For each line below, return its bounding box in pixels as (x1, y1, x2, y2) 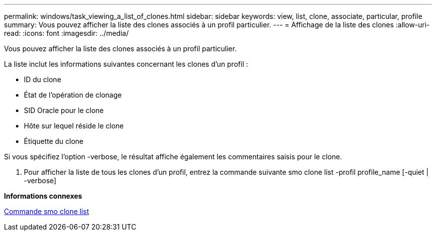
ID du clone (24, 75, 61, 84)
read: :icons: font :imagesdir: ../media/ (4, 29, 129, 37)
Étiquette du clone (24, 137, 84, 145)
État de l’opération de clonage (24, 91, 122, 99)
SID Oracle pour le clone (24, 106, 104, 115)
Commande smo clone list (4, 207, 89, 216)
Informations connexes (4, 192, 82, 200)
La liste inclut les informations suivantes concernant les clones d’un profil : (4, 60, 248, 68)
